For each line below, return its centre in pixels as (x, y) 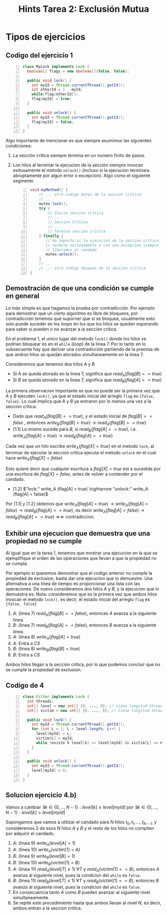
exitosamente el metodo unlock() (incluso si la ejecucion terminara (81, 170)
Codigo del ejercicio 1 (39, 55)
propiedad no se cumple (44, 541)
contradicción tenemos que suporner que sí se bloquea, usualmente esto (80, 319)
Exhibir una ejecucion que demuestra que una (78, 533)
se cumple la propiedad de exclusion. (44, 670)
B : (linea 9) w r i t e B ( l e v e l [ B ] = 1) (44, 857)
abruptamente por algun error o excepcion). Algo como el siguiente (82, 176)
